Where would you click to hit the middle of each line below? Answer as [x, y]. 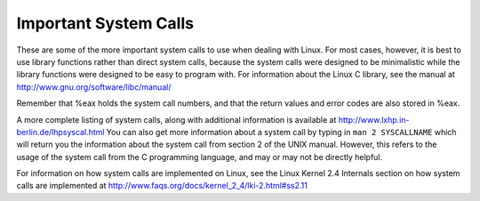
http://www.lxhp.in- [374, 119]
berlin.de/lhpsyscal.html [60, 132]
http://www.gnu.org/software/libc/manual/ [94, 87]
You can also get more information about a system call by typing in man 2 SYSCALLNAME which [281, 132]
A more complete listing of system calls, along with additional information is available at [176, 119]
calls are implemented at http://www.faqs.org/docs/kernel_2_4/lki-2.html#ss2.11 [162, 186]
